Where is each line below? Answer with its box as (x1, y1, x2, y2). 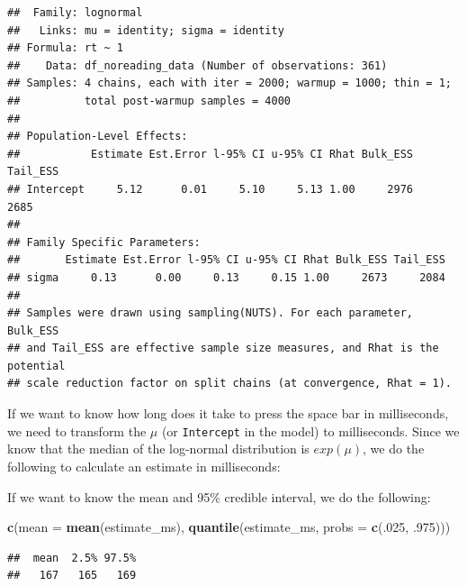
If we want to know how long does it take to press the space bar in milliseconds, (7, 404, 449, 423)
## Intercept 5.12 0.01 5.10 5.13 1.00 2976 (7, 182, 414, 196)
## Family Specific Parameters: (7, 235, 201, 249)
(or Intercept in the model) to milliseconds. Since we (161, 421, 460, 440)
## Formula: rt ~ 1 (7, 41, 123, 55)
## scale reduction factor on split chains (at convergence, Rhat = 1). (7, 377, 452, 390)
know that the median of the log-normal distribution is (7, 439, 310, 458)
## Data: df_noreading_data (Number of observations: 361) (7, 59, 388, 72)
